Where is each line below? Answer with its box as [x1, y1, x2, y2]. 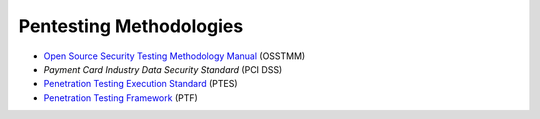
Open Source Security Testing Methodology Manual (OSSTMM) [43, 50, 306, 62]
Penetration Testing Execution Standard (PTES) [43, 78, 239, 90]
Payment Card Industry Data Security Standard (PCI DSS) [43, 63, 283, 75]
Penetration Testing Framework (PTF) [43, 91, 199, 104]
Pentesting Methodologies [18, 15, 244, 37]
